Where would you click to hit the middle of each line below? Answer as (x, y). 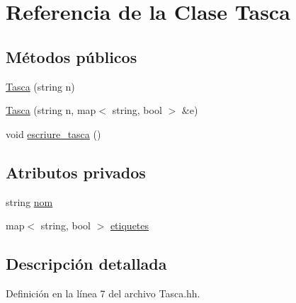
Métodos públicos (72, 56)
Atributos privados (76, 172)
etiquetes (130, 225)
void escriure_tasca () (53, 133)
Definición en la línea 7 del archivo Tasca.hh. (103, 293)
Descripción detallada (86, 264)
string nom (29, 201)
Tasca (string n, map (51, 110)
